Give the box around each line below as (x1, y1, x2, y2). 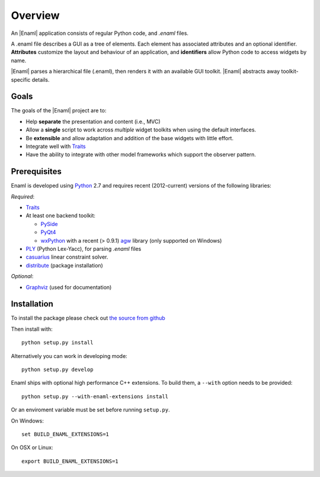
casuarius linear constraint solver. (25, 253, 108, 260)
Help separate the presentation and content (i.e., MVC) (25, 118, 161, 125)
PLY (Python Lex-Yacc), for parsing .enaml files (25, 246, 142, 252)
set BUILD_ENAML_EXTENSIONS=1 (21, 431, 110, 437)
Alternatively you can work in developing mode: (11, 352, 127, 359)
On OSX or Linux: (11, 444, 53, 451)
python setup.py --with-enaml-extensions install (21, 393, 169, 399)
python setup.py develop (21, 366, 94, 373)
